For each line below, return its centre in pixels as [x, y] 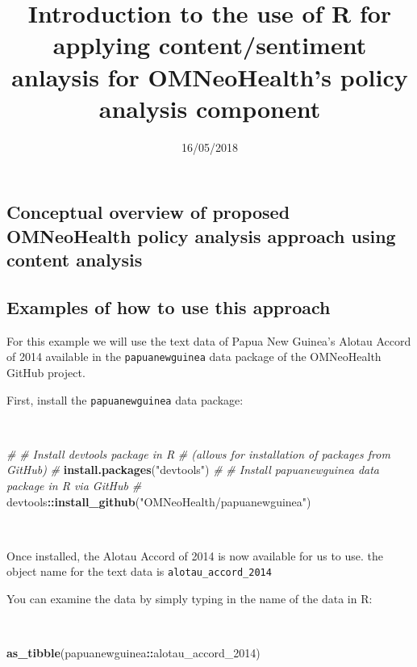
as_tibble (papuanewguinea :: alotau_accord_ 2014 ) [133, 653]
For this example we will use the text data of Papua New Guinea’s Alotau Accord [209, 340]
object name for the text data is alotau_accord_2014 [139, 571]
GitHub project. [46, 372]
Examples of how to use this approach [169, 306]
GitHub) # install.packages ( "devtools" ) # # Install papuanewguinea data [193, 470]
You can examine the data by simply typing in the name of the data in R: [190, 598]
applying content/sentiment [210, 45]
